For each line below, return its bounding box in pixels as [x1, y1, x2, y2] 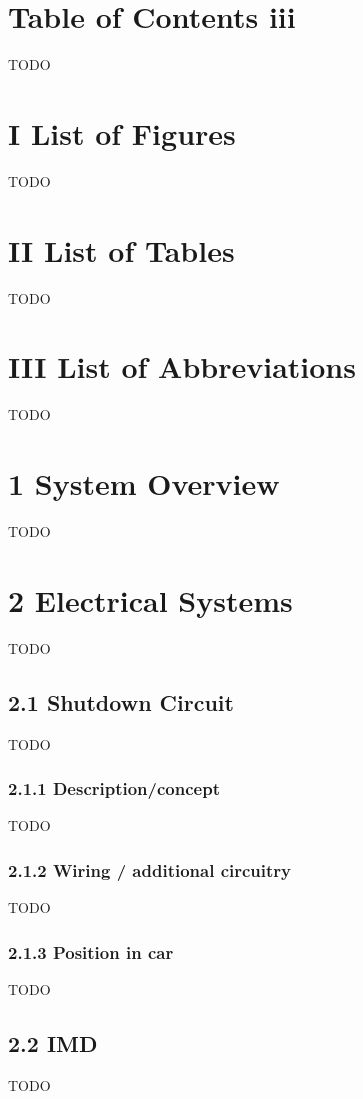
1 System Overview [8, 463, 280, 504]
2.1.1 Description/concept [8, 776, 220, 801]
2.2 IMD [8, 1027, 98, 1058]
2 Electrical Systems [8, 579, 293, 620]
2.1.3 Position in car [8, 939, 174, 964]
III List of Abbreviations [8, 346, 356, 387]
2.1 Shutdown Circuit [8, 686, 234, 717]
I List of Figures [8, 112, 236, 153]
